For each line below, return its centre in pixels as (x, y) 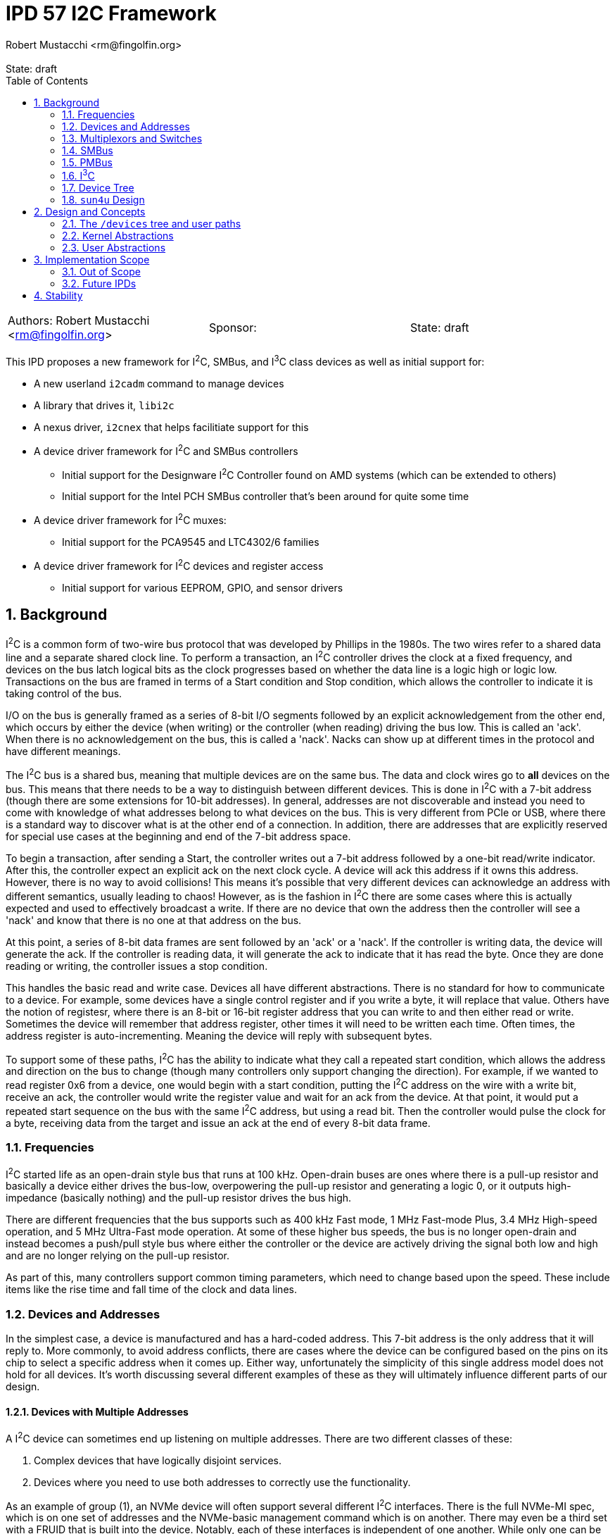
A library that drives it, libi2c (104, 406)
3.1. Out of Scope (101, 272)
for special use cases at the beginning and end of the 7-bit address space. (178, 837)
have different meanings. (63, 751)
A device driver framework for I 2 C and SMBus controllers (166, 450)
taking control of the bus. (64, 693)
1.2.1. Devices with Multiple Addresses (97, 1411)
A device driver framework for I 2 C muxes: (130, 519)
